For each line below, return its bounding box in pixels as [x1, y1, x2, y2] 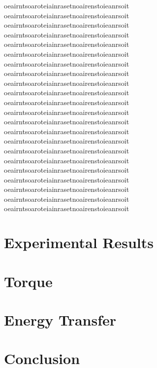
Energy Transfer [4, 310, 117, 330]
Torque [4, 271, 53, 291]
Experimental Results [4, 232, 154, 253]
